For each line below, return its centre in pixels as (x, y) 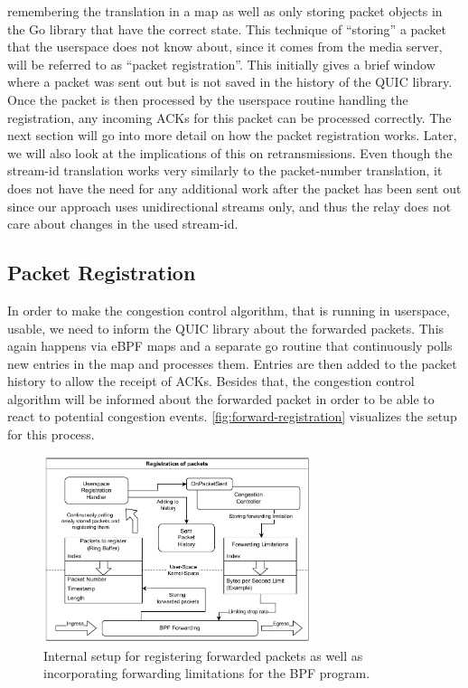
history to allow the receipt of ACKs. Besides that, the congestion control (211, 381)
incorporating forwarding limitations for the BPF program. (207, 673)
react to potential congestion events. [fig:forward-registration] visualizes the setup (232, 416)
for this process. (51, 434)
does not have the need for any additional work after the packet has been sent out (234, 188)
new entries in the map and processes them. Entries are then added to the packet (232, 363)
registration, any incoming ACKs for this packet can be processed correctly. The (229, 117)
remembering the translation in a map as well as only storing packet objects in (225, 11)
